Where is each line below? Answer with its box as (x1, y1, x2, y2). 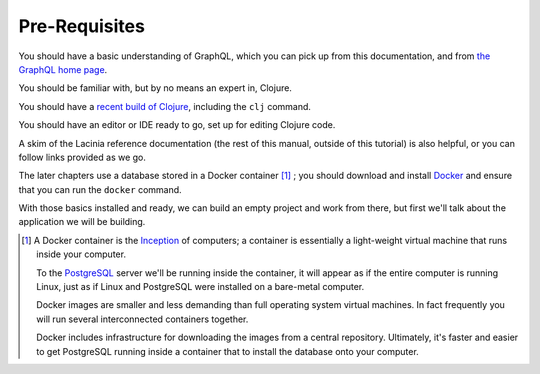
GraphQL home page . (18, 63, 108, 75)
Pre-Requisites (18, 15, 145, 37)
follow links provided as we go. (18, 151, 147, 163)
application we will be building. (18, 216, 146, 228)
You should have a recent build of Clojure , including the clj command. (18, 100, 312, 112)
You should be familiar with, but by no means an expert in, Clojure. (18, 82, 292, 94)
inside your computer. (36, 248, 127, 260)
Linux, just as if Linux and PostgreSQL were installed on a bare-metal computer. (36, 281, 365, 293)
